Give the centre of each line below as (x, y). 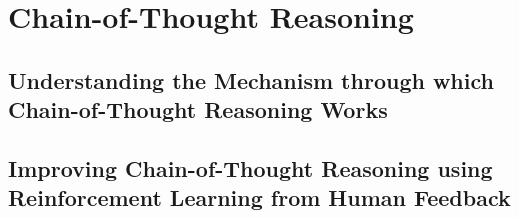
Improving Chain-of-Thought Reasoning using (250, 167)
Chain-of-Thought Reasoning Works (198, 109)
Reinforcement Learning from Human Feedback (259, 197)
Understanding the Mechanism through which (251, 79)
